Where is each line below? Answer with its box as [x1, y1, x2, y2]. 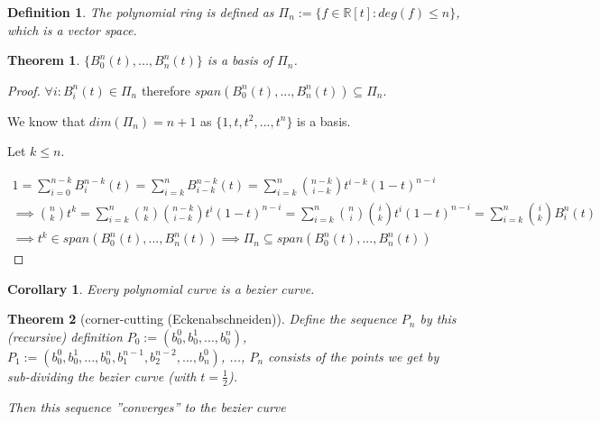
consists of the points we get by [268, 346, 439, 365]
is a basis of [207, 50, 273, 69]
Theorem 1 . [7, 50, 80, 69]
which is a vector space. [7, 20, 137, 39]
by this [420, 309, 457, 328]
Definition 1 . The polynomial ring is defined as [7, 3, 274, 21]
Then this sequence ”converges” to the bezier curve [7, 397, 286, 416]
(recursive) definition [7, 326, 123, 345]
